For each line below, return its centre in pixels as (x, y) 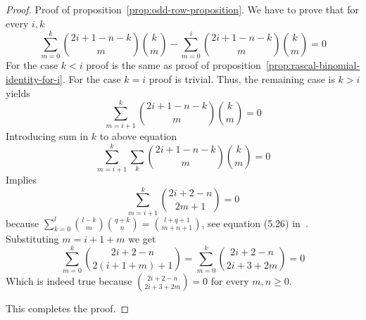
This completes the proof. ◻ (68, 308)
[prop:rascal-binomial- (313, 65)
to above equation (138, 136)
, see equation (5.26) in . (255, 223)
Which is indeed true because (69, 281)
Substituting (32, 238)
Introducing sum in (47, 136)
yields (18, 92)
